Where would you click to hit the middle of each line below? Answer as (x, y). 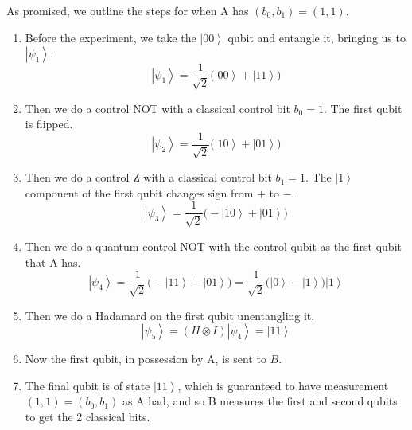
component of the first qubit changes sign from (139, 192)
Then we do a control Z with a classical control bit (148, 177)
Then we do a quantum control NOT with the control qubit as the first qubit (213, 246)
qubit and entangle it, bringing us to (317, 37)
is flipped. (49, 124)
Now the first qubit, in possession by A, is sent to (146, 359)
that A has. (53, 262)
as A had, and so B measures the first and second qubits (260, 401)
